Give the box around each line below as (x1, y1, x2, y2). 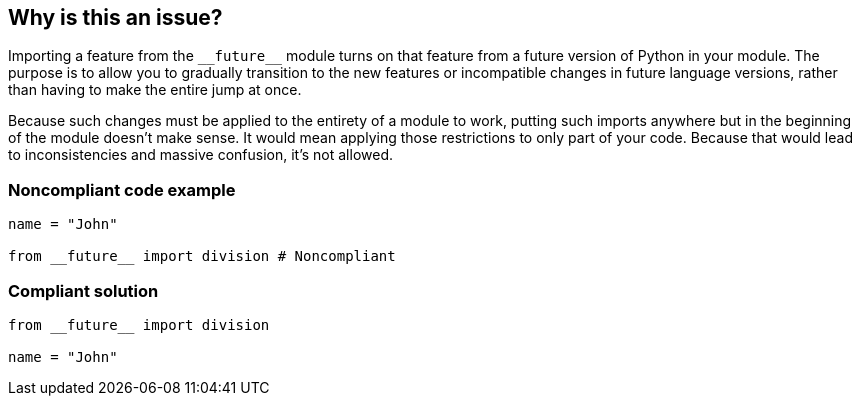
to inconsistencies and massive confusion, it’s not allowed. (8, 146, 394, 164)
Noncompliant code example (8, 179, 236, 200)
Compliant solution (8, 280, 159, 301)
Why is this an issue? (8, 5, 223, 30)
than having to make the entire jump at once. (8, 81, 302, 99)
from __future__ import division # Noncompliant (8, 248, 396, 265)
